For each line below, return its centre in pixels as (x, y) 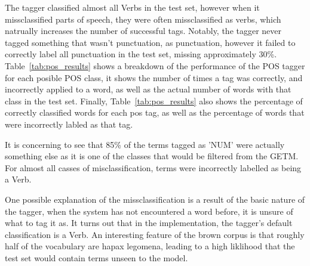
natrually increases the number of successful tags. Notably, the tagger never (143, 31)
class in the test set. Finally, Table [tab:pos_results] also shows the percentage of (154, 100)
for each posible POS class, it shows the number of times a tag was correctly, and (154, 77)
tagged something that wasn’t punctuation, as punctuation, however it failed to (150, 42)
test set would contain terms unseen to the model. (96, 257)
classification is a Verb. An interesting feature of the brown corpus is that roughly (155, 234)
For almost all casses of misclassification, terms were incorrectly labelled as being (153, 167)
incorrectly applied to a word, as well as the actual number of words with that (148, 89)
